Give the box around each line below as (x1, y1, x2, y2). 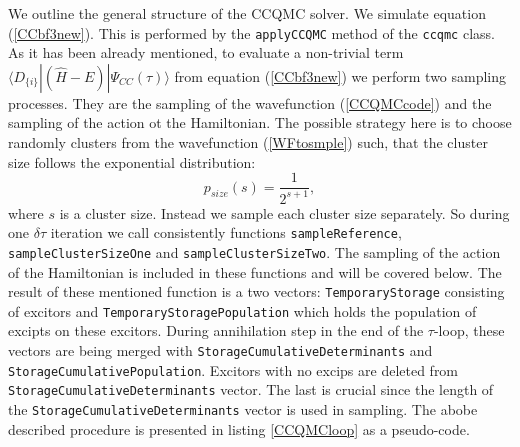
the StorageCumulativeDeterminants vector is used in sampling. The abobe (8, 399, 478, 419)
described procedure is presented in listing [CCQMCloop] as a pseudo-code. (8, 418, 470, 439)
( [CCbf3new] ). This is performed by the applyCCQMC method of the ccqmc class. (8, 22, 495, 43)
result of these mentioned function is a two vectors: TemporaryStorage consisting (8, 281, 505, 302)
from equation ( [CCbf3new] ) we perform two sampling (174, 65, 507, 86)
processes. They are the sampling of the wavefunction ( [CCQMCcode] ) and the (8, 92, 492, 113)
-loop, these (433, 320, 505, 341)
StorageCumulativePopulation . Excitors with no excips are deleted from (8, 359, 459, 380)
